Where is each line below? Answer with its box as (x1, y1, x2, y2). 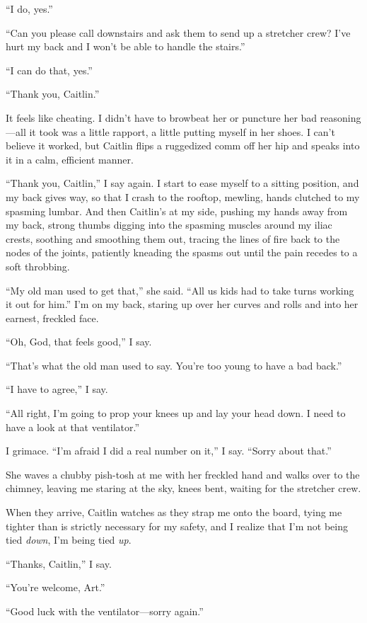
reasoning (320, 110, 361, 125)
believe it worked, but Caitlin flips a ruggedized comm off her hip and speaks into (6, 138, 360, 153)
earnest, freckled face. (6, 310, 99, 325)
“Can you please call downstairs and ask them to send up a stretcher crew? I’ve (6, 25, 351, 40)
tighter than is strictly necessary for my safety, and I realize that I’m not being (6, 518, 348, 533)
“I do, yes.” (6, 1, 53, 16)
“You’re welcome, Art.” (6, 580, 105, 595)
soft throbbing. (6, 258, 70, 273)
